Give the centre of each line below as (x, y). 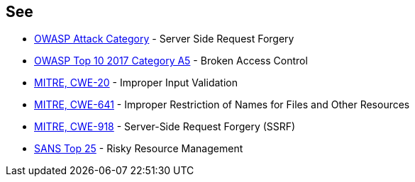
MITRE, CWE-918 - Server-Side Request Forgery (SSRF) (165, 127)
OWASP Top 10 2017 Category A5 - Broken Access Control (171, 61)
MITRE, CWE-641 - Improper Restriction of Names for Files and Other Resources (222, 105)
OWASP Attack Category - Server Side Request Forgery (164, 39)
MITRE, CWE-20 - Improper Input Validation (136, 83)
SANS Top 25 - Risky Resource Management (139, 149)
